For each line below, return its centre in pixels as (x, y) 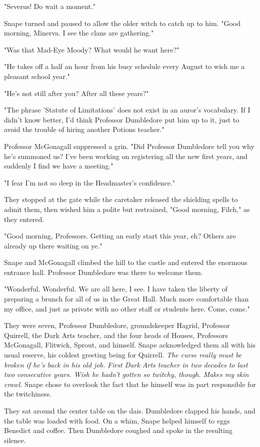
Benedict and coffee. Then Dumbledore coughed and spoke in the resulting (118, 430)
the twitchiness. (28, 394)
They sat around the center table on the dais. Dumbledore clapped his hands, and (130, 410)
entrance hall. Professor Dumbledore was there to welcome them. (103, 272)
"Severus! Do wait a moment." (50, 6)
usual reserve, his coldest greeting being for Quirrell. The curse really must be (123, 355)
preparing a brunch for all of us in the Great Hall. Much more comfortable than (126, 299)
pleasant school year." (37, 76)
